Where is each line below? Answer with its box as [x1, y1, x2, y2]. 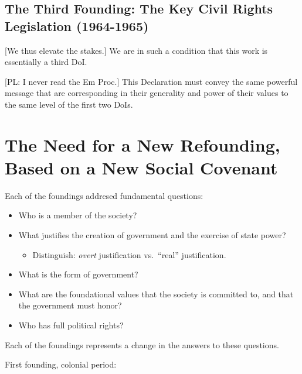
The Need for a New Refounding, [5, 132, 280, 156]
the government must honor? [18, 299, 122, 311]
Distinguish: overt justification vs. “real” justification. [32, 248, 226, 260]
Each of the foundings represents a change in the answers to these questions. [5, 338, 279, 351]
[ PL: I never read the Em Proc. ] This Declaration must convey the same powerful [5, 75, 298, 87]
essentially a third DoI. [5, 56, 87, 68]
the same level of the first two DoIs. [5, 98, 133, 110]
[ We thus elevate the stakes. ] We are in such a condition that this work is [5, 44, 268, 56]
